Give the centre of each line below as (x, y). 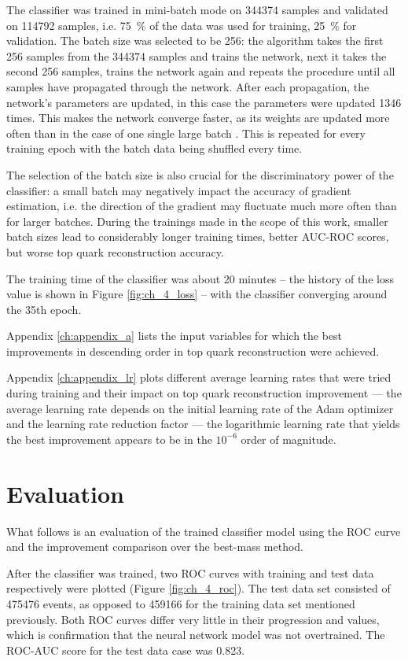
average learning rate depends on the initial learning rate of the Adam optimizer (200, 408)
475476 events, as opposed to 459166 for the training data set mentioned (181, 603)
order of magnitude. (289, 439)
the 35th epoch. (44, 309)
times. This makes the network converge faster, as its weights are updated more (198, 118)
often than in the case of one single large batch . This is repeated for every (186, 133)
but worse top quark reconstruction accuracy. (115, 251)
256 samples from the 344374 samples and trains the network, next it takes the (197, 55)
